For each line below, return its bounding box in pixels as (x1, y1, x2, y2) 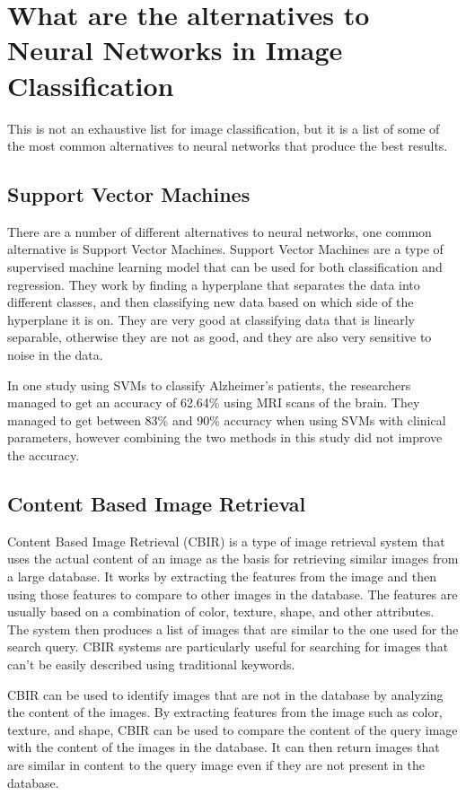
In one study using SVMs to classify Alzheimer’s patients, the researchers (7, 375, 411, 394)
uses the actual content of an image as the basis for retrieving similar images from (7, 549, 459, 568)
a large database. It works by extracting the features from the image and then (7, 567, 436, 585)
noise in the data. (7, 345, 103, 364)
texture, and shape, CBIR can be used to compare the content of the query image (7, 720, 458, 738)
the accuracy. (7, 446, 80, 465)
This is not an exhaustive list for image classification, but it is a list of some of (7, 118, 440, 137)
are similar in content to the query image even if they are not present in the (7, 755, 426, 773)
